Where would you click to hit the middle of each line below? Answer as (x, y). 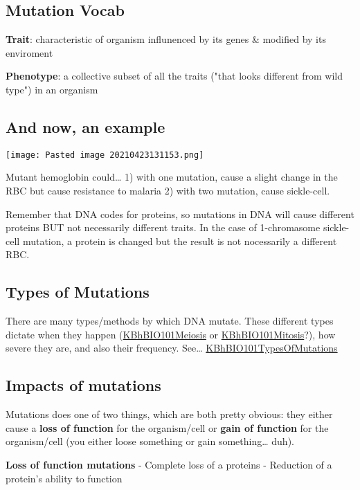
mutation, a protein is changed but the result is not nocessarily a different (180, 241)
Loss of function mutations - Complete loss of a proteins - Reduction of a (169, 464)
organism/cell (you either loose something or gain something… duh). (150, 441)
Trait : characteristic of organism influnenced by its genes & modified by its (166, 39)
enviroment (29, 52)
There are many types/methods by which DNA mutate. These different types (170, 321)
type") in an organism (52, 89)
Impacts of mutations (83, 385)
